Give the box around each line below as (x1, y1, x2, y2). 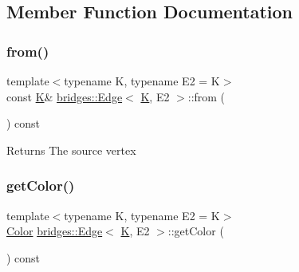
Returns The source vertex (6, 141, 136, 158)
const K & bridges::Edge (6, 88, 123, 104)
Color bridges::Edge (6, 223, 103, 239)
